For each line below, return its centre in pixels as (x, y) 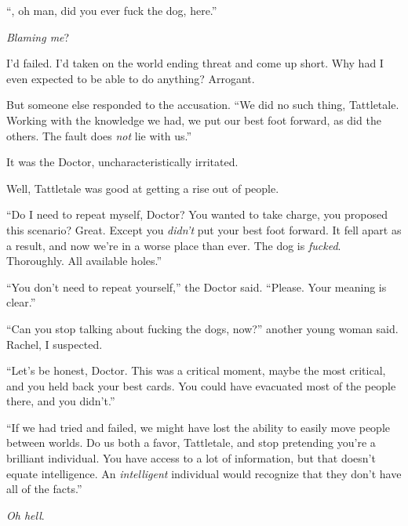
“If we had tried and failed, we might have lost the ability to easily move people (198, 427)
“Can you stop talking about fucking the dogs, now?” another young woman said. (202, 328)
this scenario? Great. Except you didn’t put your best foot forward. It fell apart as (204, 229)
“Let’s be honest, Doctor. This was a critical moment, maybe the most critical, (196, 370)
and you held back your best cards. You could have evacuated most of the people (201, 385)
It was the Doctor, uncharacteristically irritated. (122, 162)
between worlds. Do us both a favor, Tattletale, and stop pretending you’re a (191, 443)
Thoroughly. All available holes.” (84, 261)
